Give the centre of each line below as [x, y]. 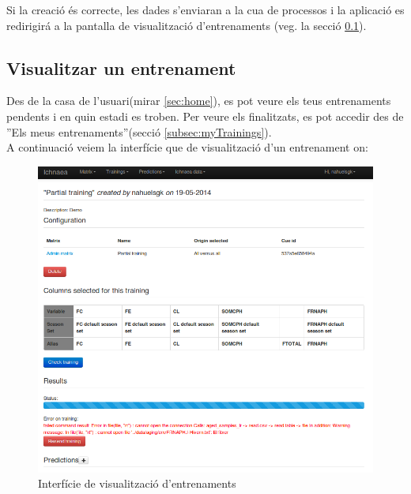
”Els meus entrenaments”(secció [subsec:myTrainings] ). [139, 131]
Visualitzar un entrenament [121, 67]
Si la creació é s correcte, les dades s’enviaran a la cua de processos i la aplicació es [205, 9]
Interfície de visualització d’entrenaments [137, 483]
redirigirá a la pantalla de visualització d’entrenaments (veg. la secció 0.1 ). [187, 25]
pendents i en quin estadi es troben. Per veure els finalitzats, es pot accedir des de [205, 116]
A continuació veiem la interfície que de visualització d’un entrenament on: [187, 147]
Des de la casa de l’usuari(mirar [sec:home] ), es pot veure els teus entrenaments [199, 101]
